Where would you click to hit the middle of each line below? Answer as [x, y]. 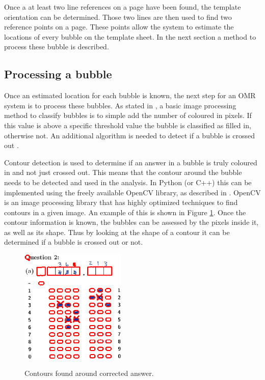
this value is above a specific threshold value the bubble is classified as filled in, [128, 125]
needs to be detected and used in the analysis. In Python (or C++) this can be [128, 182]
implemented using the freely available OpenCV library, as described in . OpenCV [132, 192]
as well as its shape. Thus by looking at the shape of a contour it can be [117, 232]
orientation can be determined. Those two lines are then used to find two [118, 17]
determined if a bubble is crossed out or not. [74, 242]
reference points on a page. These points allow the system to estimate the [119, 27]
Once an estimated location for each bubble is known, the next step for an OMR [130, 95]
